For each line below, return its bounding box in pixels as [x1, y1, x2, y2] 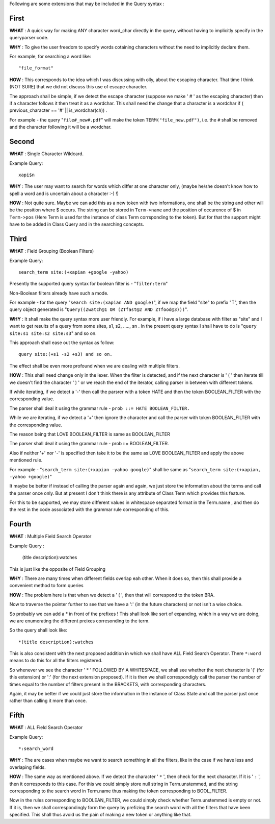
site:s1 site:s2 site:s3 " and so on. [9, 330, 97, 336]
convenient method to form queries [9, 583, 84, 589]
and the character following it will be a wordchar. [9, 124, 112, 130]
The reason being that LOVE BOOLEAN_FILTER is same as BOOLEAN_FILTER [9, 431, 171, 437]
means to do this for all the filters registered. [9, 658, 103, 664]
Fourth [9, 520, 32, 528]
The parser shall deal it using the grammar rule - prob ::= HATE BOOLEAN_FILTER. [9, 405, 190, 411]
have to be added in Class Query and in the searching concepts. [9, 221, 145, 227]
